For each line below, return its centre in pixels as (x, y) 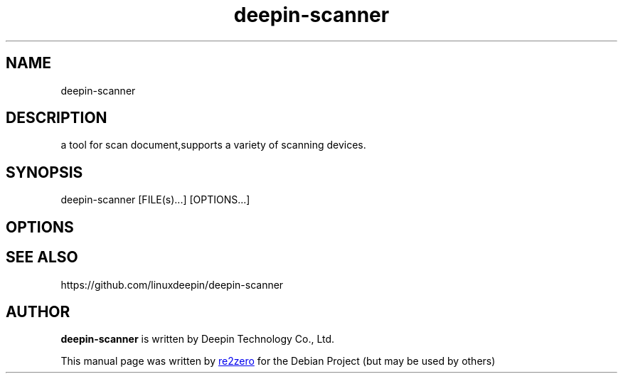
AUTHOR (38, 311)
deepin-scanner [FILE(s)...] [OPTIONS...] (155, 200)
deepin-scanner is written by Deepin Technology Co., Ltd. (198, 339)
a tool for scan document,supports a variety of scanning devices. (213, 145)
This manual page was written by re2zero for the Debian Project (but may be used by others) (278, 361)
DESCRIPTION (57, 118)
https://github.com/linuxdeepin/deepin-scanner (172, 284)
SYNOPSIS (44, 172)
